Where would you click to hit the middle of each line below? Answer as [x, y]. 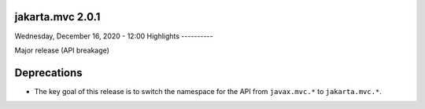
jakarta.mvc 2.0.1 [57, 17]
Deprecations [48, 73]
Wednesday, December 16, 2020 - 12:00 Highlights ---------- [114, 36]
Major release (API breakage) [62, 50]
